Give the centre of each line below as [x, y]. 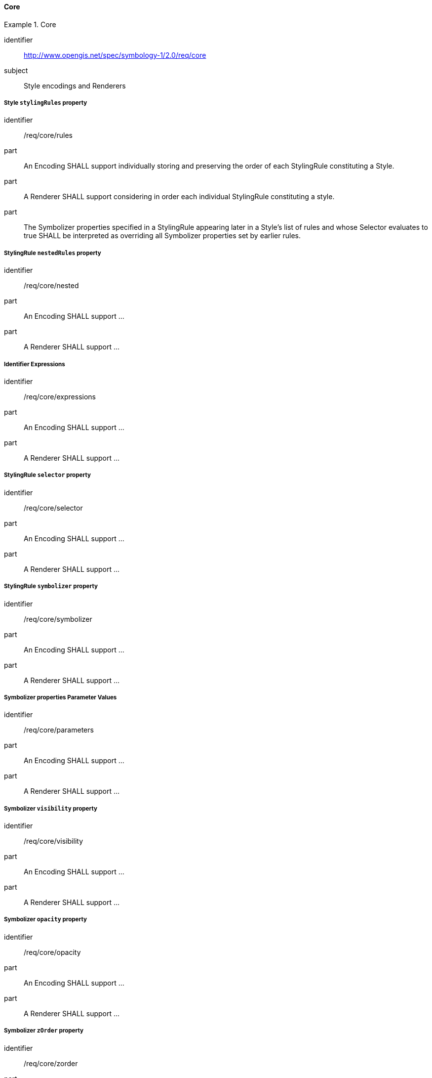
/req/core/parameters [59, 730]
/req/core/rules [48, 135]
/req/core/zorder [51, 1063]
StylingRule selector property [47, 475]
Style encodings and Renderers [75, 86]
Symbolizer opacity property [45, 920]
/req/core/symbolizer [58, 619]
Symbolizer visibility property [51, 808]
